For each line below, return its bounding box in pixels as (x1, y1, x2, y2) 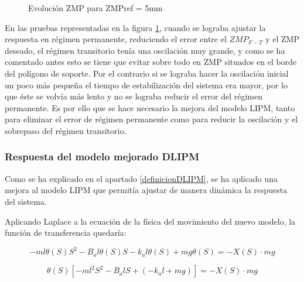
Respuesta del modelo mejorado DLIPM (5, 149, 200, 164)
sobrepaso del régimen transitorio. (5, 124, 127, 136)
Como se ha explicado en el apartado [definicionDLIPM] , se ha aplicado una (5, 172, 278, 184)
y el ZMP (265, 33, 299, 45)
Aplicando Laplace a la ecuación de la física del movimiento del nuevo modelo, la (5, 215, 296, 227)
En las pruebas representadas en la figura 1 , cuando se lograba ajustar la (5, 21, 266, 33)
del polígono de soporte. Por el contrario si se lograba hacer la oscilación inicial (5, 67, 289, 79)
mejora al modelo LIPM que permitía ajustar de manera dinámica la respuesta (5, 184, 288, 196)
